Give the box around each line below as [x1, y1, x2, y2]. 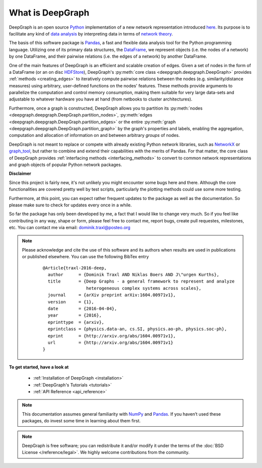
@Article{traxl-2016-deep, [43, 265, 107, 270]
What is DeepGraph [9, 7, 90, 18]
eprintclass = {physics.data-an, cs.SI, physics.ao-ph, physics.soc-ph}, [48, 326, 227, 332]
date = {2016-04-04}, [48, 306, 117, 311]
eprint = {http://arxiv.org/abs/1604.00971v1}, [48, 333, 176, 338]
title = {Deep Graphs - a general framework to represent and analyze [48, 279, 235, 284]
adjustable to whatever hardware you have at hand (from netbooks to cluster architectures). [9, 96, 193, 102]
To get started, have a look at [9, 364, 69, 370]
